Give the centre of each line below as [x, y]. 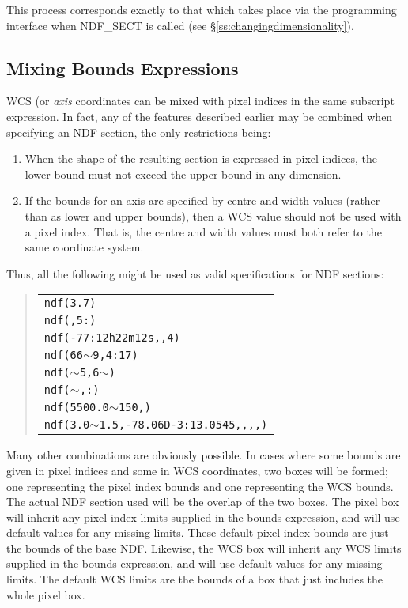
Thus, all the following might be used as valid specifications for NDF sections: [195, 273]
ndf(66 [63, 355]
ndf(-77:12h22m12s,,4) [112, 338]
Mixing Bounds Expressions [123, 68]
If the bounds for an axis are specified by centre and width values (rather [202, 200]
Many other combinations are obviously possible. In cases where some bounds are [204, 455]
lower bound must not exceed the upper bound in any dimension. [183, 174]
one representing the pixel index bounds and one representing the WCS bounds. [200, 486]
